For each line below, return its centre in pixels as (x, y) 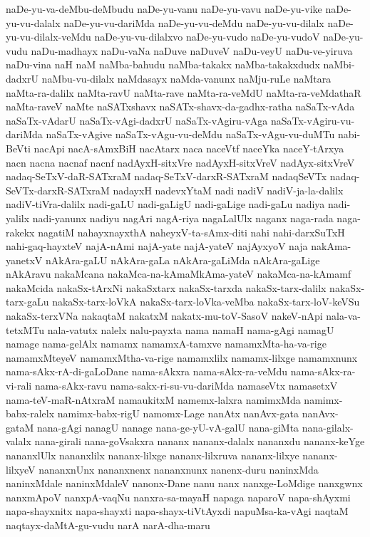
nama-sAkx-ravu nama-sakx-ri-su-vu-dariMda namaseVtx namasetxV (186, 386)
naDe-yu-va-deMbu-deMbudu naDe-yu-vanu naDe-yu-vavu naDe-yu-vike (164, 9)
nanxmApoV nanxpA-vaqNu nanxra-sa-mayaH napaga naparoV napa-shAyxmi (178, 497)
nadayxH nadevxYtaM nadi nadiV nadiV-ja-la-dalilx (228, 190)
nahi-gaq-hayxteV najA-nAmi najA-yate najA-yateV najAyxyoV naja (157, 246)
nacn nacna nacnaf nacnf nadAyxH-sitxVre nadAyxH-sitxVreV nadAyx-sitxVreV (180, 162)
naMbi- (339, 64)
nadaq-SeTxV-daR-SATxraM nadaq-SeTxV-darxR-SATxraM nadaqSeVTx (166, 176)
